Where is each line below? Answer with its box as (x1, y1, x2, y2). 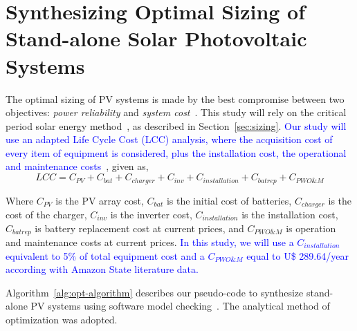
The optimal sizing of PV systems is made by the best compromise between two (6, 91, 345, 106)
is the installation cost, (241, 207, 338, 221)
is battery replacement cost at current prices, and (35, 220, 244, 235)
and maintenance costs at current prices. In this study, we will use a (6, 235, 294, 249)
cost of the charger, (6, 207, 87, 221)
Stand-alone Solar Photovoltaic (6, 24, 307, 53)
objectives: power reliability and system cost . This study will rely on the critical (6, 105, 347, 120)
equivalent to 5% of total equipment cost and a (6, 248, 205, 263)
